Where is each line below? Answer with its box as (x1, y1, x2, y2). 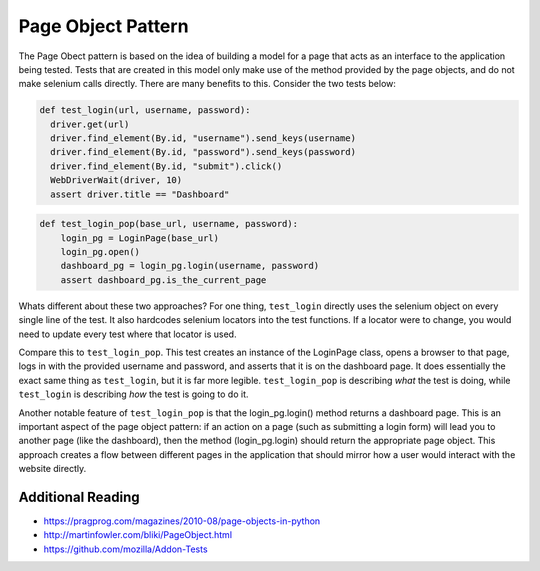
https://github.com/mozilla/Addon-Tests (43, 543, 209, 555)
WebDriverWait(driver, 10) (50, 175, 183, 186)
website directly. (18, 463, 87, 475)
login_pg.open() (60, 246, 140, 258)
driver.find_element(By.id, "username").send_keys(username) (50, 133, 357, 144)
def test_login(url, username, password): (39, 105, 251, 116)
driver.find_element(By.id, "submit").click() (50, 160, 283, 172)
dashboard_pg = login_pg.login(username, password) (60, 260, 320, 272)
